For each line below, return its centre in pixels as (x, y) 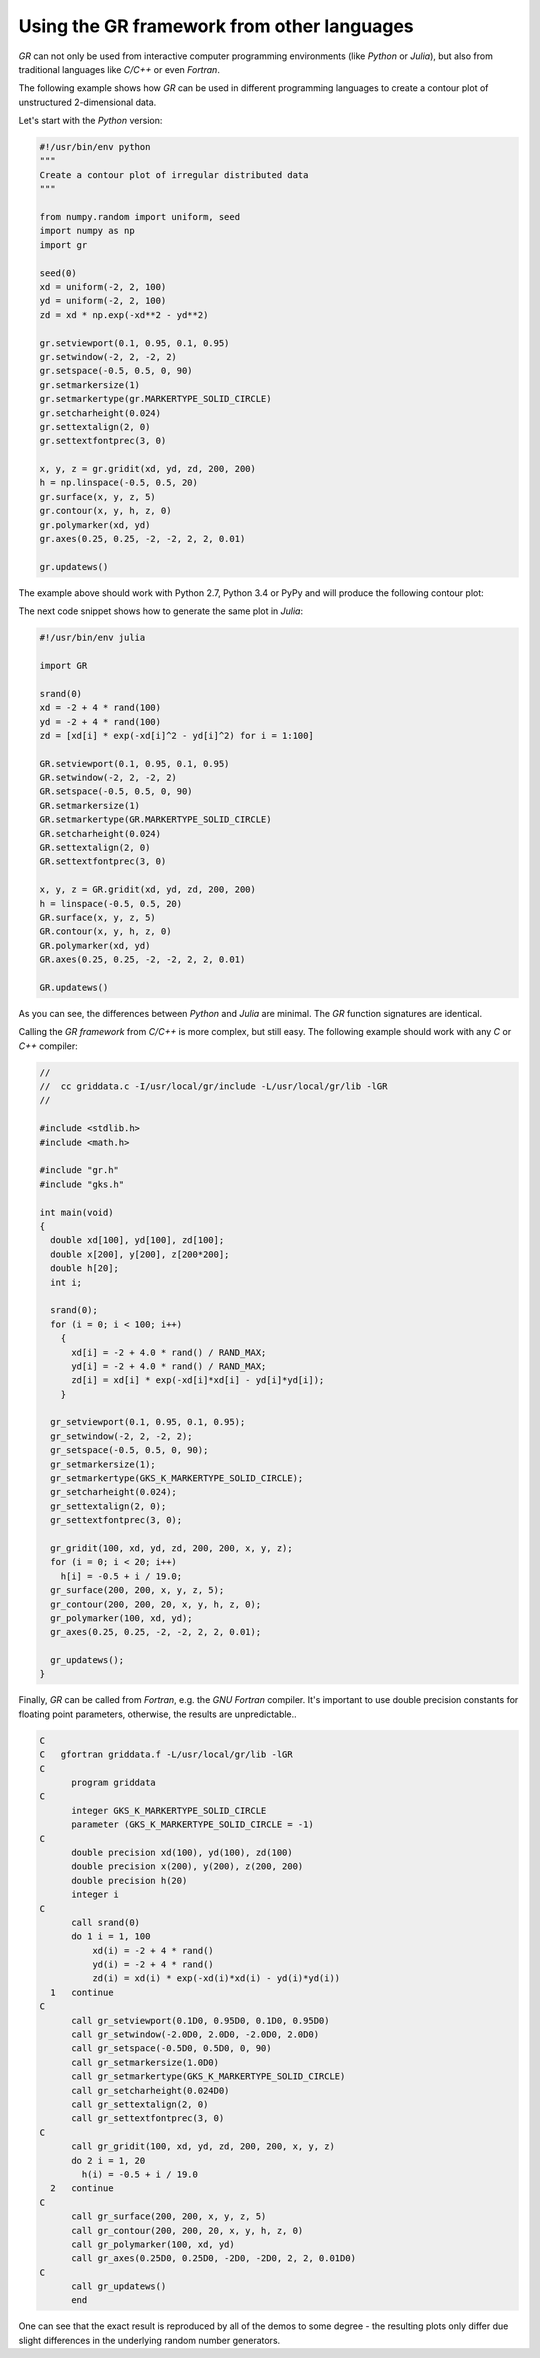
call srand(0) (105, 1922)
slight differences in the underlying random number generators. (149, 2340)
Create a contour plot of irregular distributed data (174, 174)
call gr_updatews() (119, 2286)
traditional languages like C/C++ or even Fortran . (119, 69)
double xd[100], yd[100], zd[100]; (137, 1240)
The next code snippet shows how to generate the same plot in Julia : (161, 611)
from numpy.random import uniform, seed (139, 217)
